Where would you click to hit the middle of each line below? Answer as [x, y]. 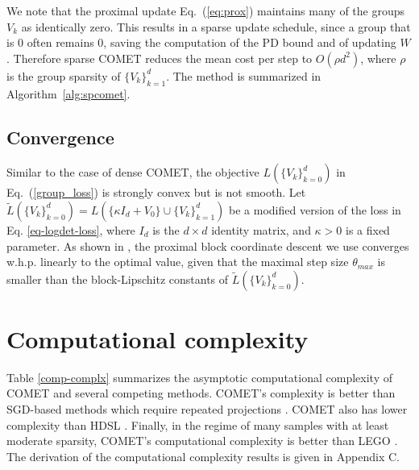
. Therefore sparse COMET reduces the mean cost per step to [160, 58]
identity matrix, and [261, 229]
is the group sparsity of [64, 75]
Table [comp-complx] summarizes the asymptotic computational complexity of [199, 377]
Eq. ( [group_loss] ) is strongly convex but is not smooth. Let [156, 192]
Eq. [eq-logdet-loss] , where [71, 229]
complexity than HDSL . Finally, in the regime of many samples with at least [198, 424]
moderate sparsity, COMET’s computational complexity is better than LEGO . [202, 441]
